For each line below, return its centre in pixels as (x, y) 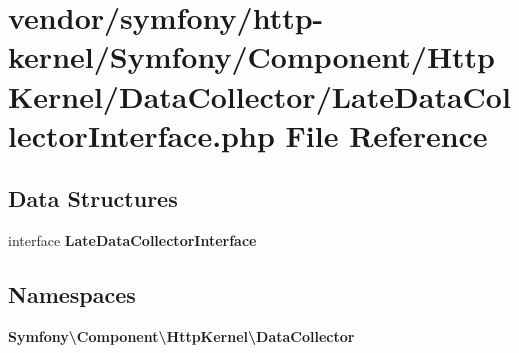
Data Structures (93, 198)
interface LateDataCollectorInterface (132, 240)
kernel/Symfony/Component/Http (252, 56)
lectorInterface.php (141, 134)
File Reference (386, 134)
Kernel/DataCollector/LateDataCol (259, 95)
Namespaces (72, 294)
